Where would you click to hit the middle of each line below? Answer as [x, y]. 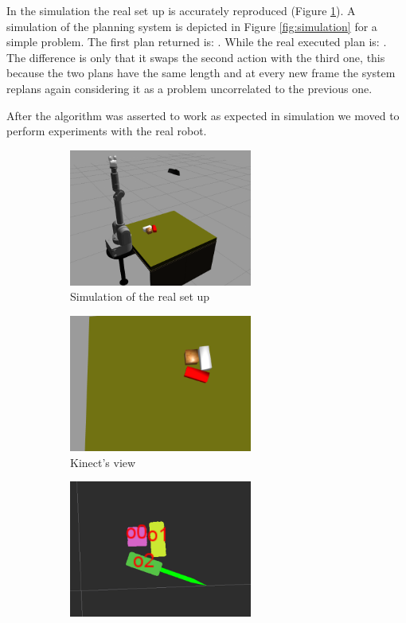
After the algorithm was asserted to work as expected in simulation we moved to [203, 115]
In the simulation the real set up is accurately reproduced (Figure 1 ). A [181, 10]
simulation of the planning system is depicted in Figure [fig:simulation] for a [192, 26]
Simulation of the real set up [140, 296]
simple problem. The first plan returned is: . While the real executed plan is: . [197, 42]
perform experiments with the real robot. [107, 131]
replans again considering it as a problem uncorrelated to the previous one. [189, 88]
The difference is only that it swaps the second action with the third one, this [196, 57]
